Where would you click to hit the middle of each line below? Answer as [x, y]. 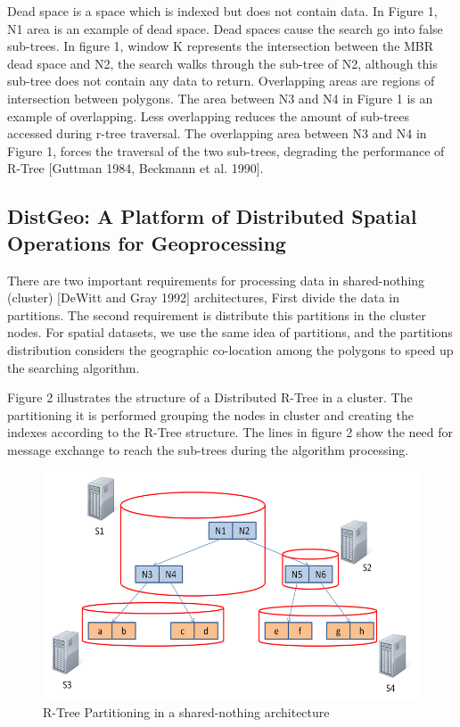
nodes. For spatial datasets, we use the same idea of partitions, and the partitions [230, 332]
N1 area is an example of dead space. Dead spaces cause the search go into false [225, 28]
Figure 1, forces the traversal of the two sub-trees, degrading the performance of [226, 150]
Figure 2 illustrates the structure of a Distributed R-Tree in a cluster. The [210, 397]
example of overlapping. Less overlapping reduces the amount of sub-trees [209, 116]
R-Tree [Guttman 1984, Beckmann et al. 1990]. [136, 168]
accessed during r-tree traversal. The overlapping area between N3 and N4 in [217, 133]
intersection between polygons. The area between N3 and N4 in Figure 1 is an [220, 98]
